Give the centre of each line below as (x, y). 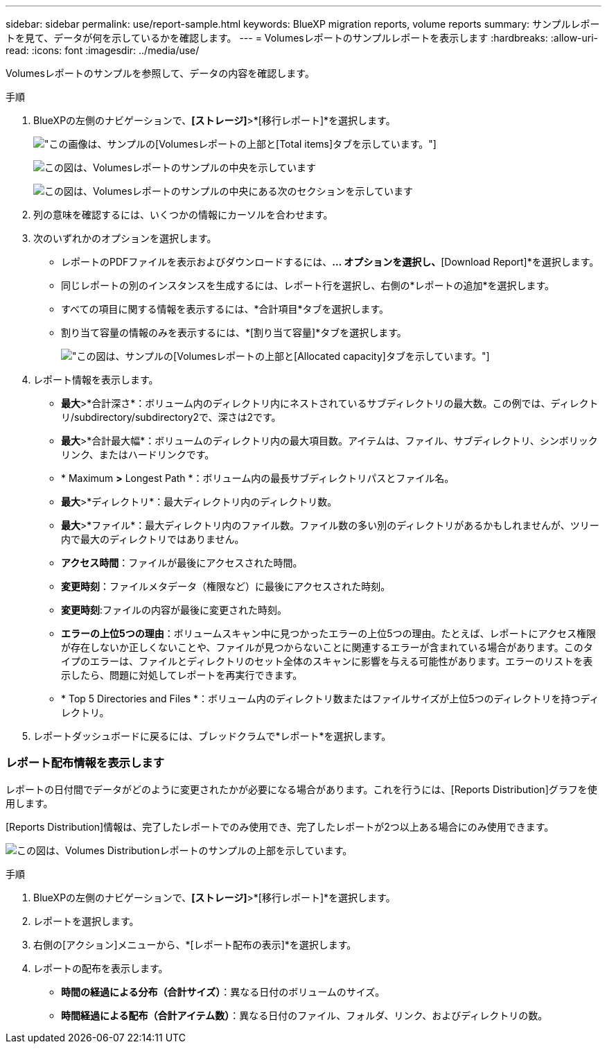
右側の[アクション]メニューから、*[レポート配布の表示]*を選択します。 (195, 944)
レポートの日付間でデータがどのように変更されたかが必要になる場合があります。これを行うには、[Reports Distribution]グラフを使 (301, 789)
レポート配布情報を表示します (85, 763)
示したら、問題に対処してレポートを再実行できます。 (182, 675)
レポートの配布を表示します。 (101, 968)
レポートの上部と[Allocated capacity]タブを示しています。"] (353, 356)
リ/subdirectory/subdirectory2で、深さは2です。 (171, 417)
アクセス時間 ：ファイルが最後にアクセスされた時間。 (182, 563)
